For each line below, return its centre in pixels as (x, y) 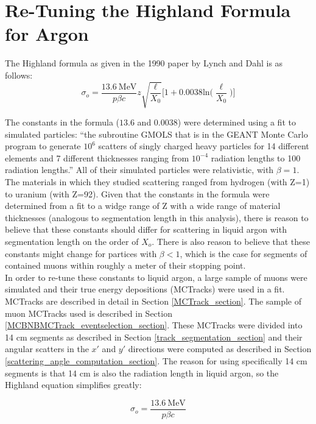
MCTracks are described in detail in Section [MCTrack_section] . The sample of (153, 301)
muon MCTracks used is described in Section (89, 313)
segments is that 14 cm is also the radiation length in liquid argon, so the (142, 373)
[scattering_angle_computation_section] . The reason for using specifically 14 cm (156, 360)
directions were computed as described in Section (220, 349)
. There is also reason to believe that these (231, 241)
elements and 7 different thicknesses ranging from (97, 157)
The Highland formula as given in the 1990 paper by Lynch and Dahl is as (144, 63)
